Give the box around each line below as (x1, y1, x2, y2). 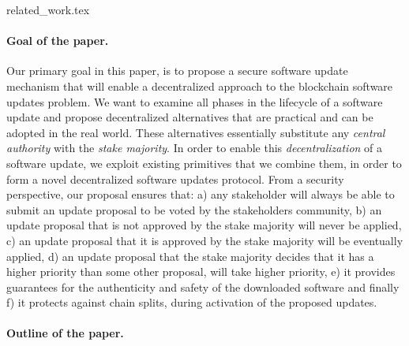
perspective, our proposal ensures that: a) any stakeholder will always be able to (6, 186, 395, 203)
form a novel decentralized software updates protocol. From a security (6, 170, 344, 187)
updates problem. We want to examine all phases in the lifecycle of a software (6, 93, 383, 110)
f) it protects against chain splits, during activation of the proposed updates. (6, 294, 377, 311)
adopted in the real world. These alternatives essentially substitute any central (6, 124, 385, 140)
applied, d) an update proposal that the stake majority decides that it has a (6, 247, 374, 264)
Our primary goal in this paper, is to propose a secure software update (6, 62, 348, 79)
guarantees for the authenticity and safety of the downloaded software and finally (6, 278, 400, 295)
